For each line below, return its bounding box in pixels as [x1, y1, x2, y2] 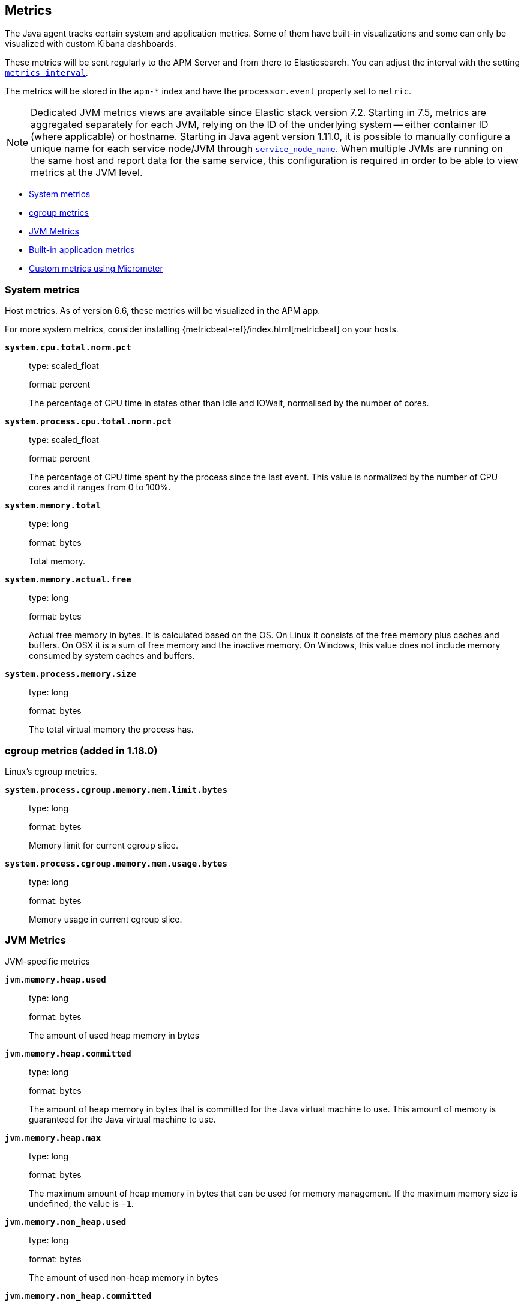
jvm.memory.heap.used [5, 974, 106, 984]
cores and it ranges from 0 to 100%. [29, 482, 171, 493]
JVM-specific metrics [5, 956, 90, 966]
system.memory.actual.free [5, 575, 131, 585]
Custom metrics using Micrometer [29, 263, 163, 274]
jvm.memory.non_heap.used [5, 1216, 127, 1227]
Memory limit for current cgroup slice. [29, 840, 179, 850]
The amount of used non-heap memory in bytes [29, 1272, 218, 1283]
